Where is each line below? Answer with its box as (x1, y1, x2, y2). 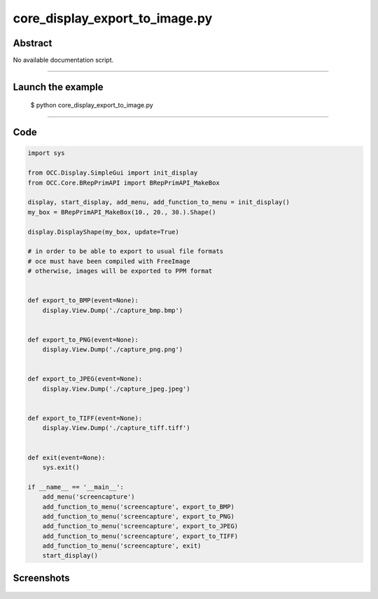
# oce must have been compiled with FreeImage (27, 257, 190, 265)
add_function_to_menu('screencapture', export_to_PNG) (42, 512, 234, 520)
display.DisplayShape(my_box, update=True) (27, 228, 180, 236)
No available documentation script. (13, 56, 114, 65)
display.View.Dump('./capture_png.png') (42, 346, 183, 354)
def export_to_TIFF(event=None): (27, 415, 143, 422)
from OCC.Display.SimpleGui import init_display (27, 169, 198, 177)
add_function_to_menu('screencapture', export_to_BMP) (42, 502, 234, 511)
